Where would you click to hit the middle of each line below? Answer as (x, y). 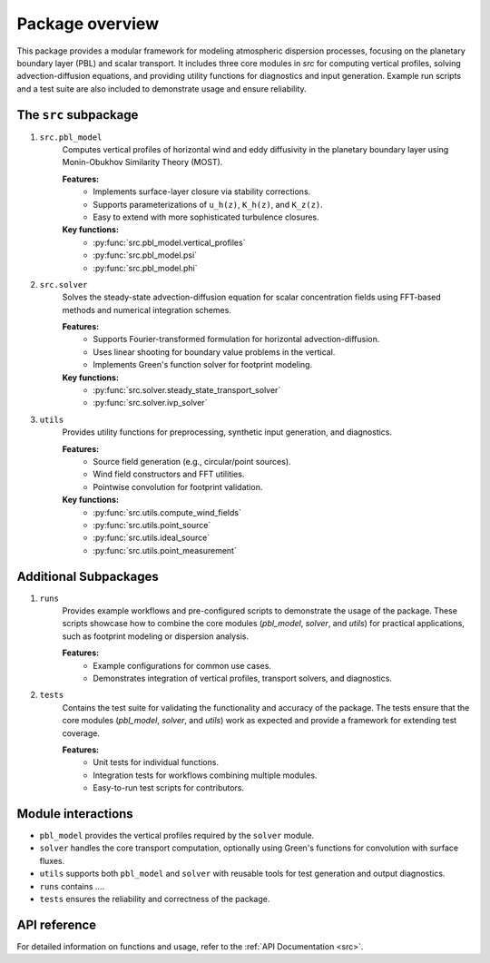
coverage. (81, 733)
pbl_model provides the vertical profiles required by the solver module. (177, 836)
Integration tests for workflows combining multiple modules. (205, 775)
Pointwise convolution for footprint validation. (178, 486)
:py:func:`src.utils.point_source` (152, 525)
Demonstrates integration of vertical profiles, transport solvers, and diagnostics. (242, 678)
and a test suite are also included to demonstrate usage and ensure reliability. (162, 88)
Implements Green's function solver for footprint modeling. (203, 365)
